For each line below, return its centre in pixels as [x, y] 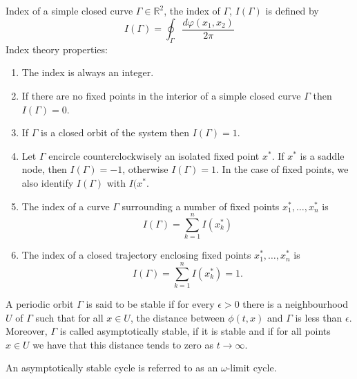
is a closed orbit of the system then [115, 132]
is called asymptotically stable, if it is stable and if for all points [195, 331]
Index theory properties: [57, 49]
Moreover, [27, 331]
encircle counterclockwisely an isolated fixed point [154, 155]
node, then [44, 169]
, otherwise [145, 169]
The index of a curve [66, 206]
